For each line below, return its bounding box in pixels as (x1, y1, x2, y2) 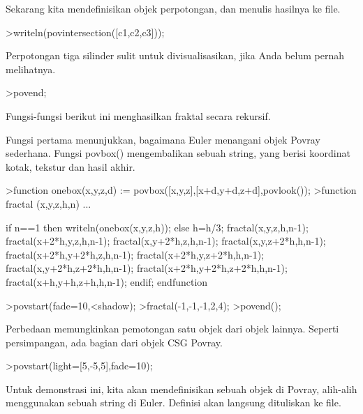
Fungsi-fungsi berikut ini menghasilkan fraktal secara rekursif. (6, 108, 271, 123)
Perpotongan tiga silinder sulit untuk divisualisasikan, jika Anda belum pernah (6, 48, 344, 63)
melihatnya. (6, 61, 56, 76)
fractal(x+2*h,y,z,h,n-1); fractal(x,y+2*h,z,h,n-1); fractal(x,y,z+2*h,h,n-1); (6, 233, 326, 248)
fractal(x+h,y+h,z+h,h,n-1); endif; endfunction (6, 274, 208, 289)
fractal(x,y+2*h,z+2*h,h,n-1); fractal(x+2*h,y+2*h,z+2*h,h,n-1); (6, 261, 288, 275)
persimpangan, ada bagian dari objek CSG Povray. (6, 335, 223, 349)
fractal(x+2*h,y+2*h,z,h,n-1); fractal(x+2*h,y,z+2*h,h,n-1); (6, 247, 265, 261)
